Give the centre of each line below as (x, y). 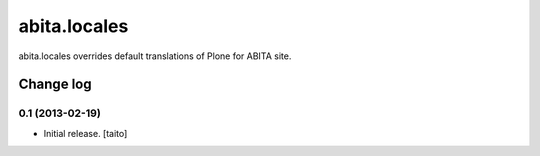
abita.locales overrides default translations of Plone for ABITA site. (155, 56)
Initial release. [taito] (85, 133)
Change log (55, 84)
